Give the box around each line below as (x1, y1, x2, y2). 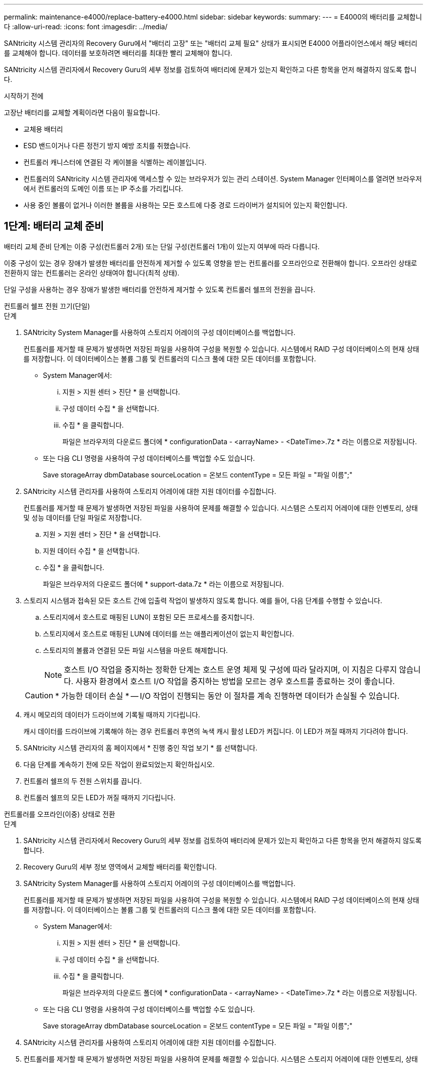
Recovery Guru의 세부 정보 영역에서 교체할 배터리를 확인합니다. (23, 862, 217, 871)
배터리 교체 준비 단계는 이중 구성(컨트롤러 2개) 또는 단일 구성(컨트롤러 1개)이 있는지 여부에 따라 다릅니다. (4, 242, 320, 251)
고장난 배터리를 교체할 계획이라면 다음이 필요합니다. (4, 108, 160, 117)
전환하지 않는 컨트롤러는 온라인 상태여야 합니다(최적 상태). (4, 268, 179, 277)
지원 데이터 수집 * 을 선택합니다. (43, 546, 140, 555)
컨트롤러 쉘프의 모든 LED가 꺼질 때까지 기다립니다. (23, 793, 175, 802)
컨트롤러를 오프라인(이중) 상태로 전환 (4, 809, 116, 818)
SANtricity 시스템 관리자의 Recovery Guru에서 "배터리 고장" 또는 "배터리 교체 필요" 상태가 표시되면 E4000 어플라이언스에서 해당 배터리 (4, 39, 418, 47)
